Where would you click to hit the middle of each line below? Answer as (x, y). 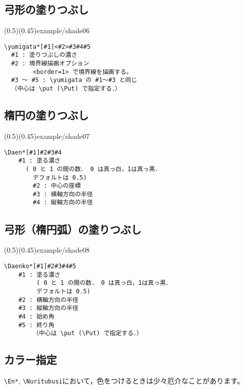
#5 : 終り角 (36, 325)
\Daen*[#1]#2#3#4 (33, 152)
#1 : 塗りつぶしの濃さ (44, 55)
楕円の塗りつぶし (47, 115)
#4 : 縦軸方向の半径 (63, 203)
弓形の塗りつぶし (47, 9)
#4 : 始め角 (36, 316)
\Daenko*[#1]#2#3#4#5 (40, 266)
